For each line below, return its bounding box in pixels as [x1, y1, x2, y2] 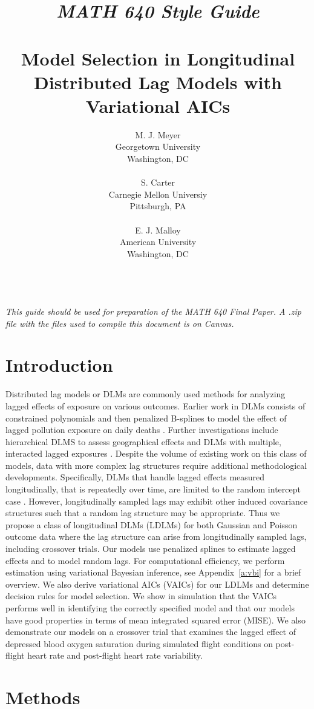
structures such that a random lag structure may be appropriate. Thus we [5, 506, 280, 519]
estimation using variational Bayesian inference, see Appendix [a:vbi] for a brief [5, 566, 301, 579]
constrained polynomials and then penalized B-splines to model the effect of [5, 411, 287, 424]
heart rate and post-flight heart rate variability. [27, 649, 203, 662]
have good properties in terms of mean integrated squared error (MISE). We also [5, 613, 306, 626]
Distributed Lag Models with [34, 69, 282, 94]
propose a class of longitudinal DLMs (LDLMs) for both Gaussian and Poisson [5, 518, 298, 531]
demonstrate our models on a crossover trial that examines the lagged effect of [5, 625, 296, 638]
